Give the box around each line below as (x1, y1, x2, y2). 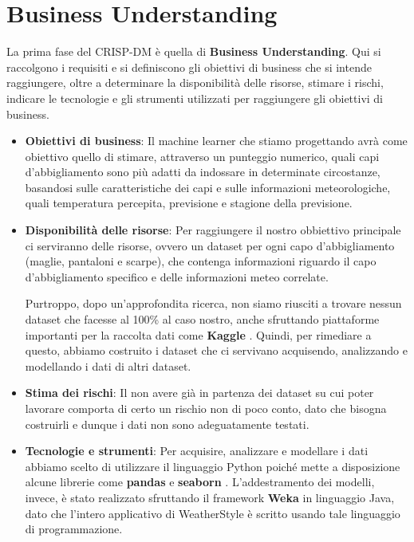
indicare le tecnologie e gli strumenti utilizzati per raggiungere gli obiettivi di (6, 89, 384, 106)
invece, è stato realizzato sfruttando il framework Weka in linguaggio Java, (25, 489, 395, 505)
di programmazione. (25, 520, 123, 537)
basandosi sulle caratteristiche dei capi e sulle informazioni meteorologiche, (25, 179, 391, 195)
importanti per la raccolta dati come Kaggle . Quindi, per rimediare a (25, 326, 372, 343)
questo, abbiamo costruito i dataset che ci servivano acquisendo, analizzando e (25, 342, 408, 359)
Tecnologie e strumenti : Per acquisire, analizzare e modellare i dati (25, 442, 369, 459)
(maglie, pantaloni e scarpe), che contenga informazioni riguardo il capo (25, 253, 377, 269)
